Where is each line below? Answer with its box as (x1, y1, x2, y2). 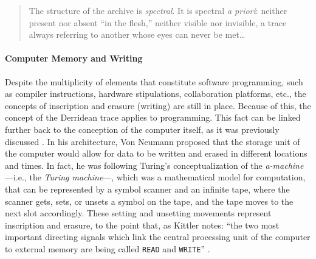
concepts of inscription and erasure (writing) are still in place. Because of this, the (5, 99, 311, 112)
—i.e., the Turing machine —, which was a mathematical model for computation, (5, 171, 306, 183)
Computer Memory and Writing (5, 52, 143, 65)
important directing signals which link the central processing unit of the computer (5, 230, 311, 243)
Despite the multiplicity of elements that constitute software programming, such (5, 75, 303, 88)
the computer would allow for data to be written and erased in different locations (5, 147, 307, 160)
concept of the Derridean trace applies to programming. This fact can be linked (5, 111, 301, 124)
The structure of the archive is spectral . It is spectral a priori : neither (29, 4, 287, 16)
